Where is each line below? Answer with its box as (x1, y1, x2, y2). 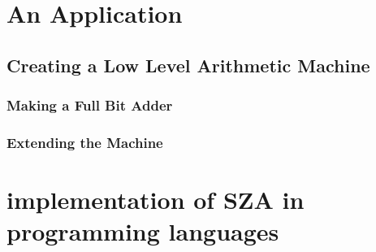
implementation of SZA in (6, 183, 305, 216)
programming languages (6, 215, 279, 248)
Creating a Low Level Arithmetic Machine (6, 52, 370, 77)
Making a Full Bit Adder (6, 95, 173, 115)
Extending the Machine (6, 132, 163, 152)
